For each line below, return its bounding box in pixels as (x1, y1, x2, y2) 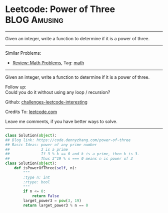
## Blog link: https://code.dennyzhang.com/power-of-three (5, 137, 131, 143)
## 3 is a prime (5, 147, 68, 152)
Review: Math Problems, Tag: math (12, 59, 84, 66)
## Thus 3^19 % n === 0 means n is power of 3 (5, 156, 133, 161)
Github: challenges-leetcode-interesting (5, 99, 87, 105)
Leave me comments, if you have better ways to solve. (5, 118, 117, 124)
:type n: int (23, 175, 50, 180)
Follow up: (5, 84, 26, 90)
